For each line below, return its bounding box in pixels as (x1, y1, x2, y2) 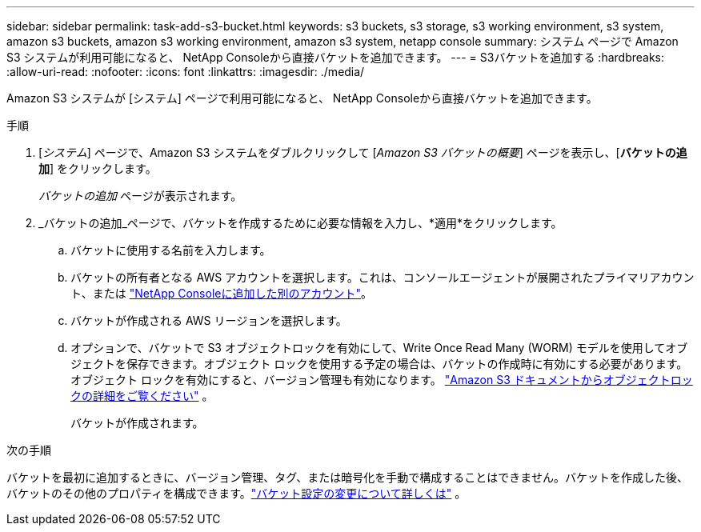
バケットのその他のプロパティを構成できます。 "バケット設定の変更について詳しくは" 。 (6, 486, 467, 500)
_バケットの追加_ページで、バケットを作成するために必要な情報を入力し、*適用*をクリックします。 (38, 216, 563, 230)
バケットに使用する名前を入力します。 (70, 243, 271, 257)
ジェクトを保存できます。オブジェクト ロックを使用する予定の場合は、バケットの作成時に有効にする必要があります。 (70, 357, 688, 370)
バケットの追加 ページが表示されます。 (38, 189, 242, 202)
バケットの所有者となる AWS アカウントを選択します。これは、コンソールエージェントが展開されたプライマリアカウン (70, 270, 695, 284)
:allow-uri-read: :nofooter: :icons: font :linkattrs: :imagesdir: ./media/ (6, 65, 365, 78)
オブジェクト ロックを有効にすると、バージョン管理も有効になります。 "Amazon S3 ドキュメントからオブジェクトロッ (70, 373, 693, 386)
